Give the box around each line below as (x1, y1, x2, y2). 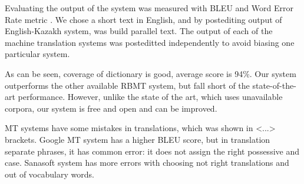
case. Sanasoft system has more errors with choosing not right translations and (5, 156, 289, 169)
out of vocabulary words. (5, 168, 94, 180)
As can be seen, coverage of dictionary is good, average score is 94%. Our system (5, 67, 296, 79)
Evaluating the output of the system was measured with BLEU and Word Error (5, 2, 293, 14)
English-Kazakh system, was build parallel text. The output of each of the (5, 25, 273, 37)
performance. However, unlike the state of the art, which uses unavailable (18, 91, 283, 103)
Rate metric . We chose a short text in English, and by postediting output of (5, 13, 282, 25)
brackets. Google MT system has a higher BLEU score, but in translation (5, 133, 270, 145)
